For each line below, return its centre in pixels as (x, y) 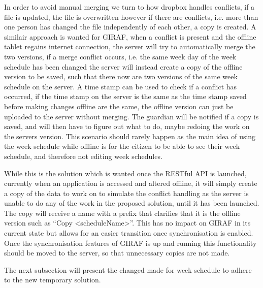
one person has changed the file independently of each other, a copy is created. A (130, 27)
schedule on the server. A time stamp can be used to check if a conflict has (121, 86)
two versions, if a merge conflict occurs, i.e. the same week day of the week (120, 56)
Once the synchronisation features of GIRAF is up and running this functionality (130, 243)
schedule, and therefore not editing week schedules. (83, 156)
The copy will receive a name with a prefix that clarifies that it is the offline (122, 213)
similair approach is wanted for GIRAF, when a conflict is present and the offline (130, 36)
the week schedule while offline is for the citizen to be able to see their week (122, 146)
